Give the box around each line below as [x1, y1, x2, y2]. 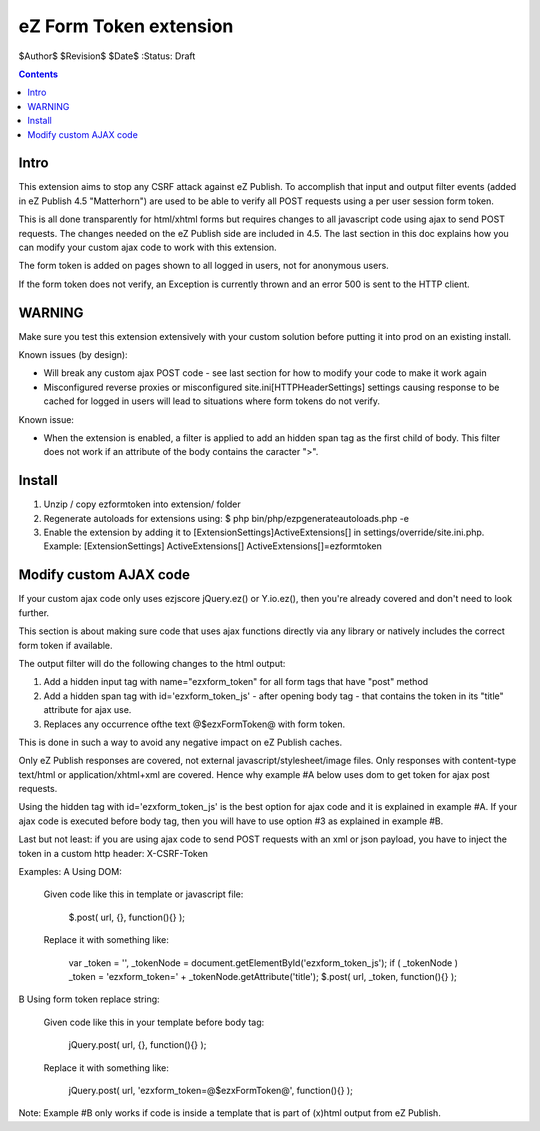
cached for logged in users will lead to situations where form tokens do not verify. [43, 395, 380, 407]
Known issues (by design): [18, 349, 129, 361]
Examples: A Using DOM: [18, 866, 122, 878]
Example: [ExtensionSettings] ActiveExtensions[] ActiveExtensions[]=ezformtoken [43, 540, 382, 552]
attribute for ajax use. [43, 704, 132, 716]
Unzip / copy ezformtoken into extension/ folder [43, 498, 242, 510]
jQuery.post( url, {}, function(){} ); [68, 1039, 207, 1051]
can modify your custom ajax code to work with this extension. [18, 241, 277, 253]
